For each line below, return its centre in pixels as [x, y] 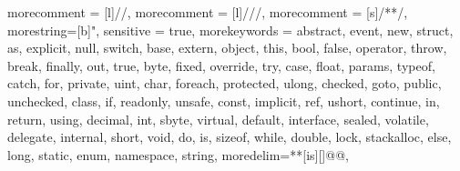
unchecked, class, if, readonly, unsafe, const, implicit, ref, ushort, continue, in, [224, 101]
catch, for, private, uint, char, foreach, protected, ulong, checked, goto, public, [225, 83]
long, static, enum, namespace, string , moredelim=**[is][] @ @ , [178, 154]
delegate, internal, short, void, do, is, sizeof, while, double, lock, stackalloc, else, [230, 137]
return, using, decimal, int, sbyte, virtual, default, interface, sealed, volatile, [218, 119]
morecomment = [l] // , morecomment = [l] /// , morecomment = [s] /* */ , [208, 12]
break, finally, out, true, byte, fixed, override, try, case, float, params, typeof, [221, 65]
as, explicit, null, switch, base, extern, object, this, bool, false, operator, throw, [227, 48]
